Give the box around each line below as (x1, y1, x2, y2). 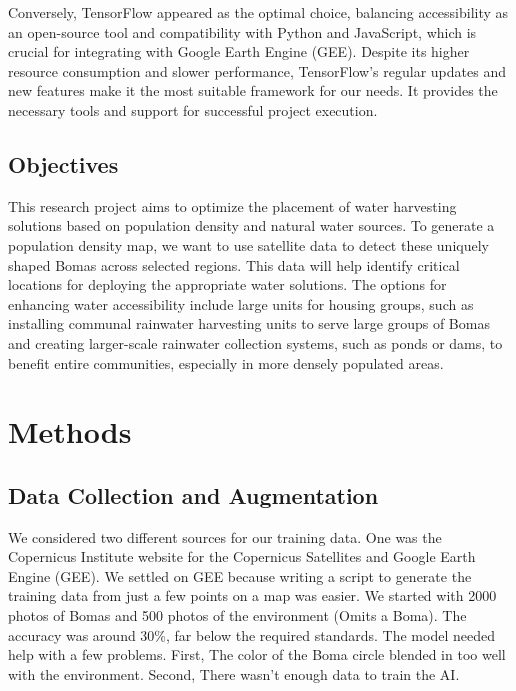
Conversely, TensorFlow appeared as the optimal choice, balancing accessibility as (8, 2, 509, 22)
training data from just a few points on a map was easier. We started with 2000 (8, 585, 497, 606)
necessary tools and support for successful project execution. (8, 99, 378, 120)
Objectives (8, 148, 119, 179)
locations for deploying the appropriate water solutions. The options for (8, 274, 447, 295)
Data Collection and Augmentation (8, 479, 379, 510)
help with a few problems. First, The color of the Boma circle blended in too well (8, 644, 506, 665)
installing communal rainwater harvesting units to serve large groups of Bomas (8, 313, 490, 334)
